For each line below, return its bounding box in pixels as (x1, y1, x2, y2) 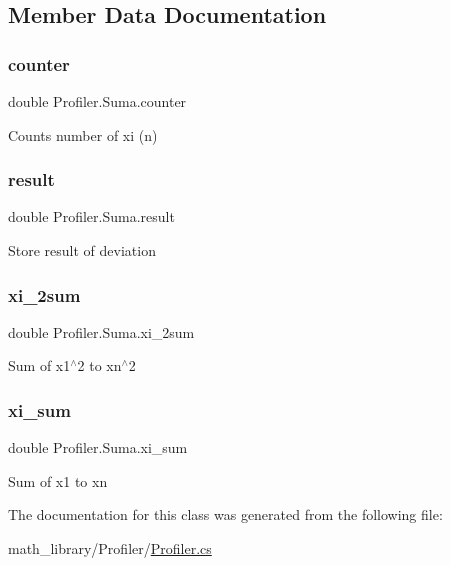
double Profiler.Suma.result (8, 206, 175, 227)
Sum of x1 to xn (8, 470, 108, 491)
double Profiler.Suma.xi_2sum (8, 321, 195, 342)
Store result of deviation (8, 240, 156, 260)
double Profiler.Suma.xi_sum (8, 437, 188, 458)
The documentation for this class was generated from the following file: (8, 504, 443, 525)
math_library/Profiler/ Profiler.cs (8, 538, 212, 558)
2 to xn (77, 355, 122, 376)
